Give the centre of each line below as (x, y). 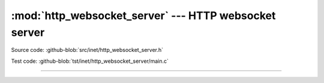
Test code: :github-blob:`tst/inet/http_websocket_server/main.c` (90, 61)
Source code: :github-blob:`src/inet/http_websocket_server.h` (87, 50)
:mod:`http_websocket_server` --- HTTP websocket (143, 16)
